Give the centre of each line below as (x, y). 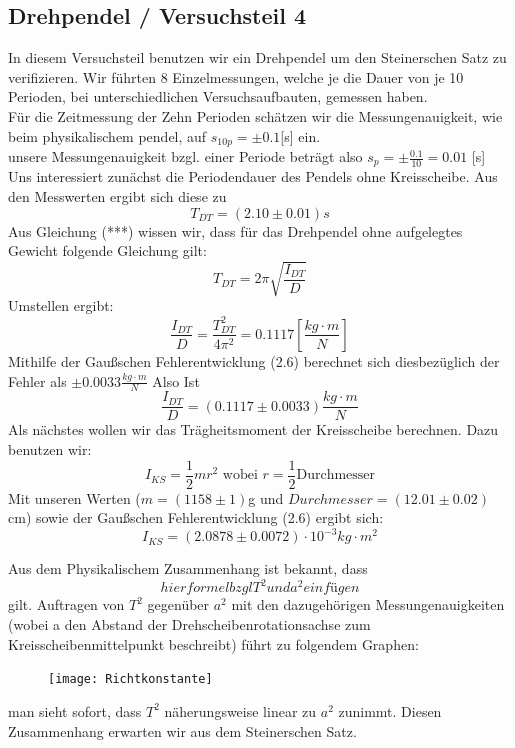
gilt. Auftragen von (66, 604)
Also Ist (176, 380)
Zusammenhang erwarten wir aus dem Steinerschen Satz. (182, 730)
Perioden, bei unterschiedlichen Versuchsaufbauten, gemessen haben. (218, 96)
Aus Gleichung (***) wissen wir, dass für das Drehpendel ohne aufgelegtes (235, 230)
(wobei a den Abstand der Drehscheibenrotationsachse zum (189, 624)
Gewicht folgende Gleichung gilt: (107, 250)
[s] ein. (300, 135)
